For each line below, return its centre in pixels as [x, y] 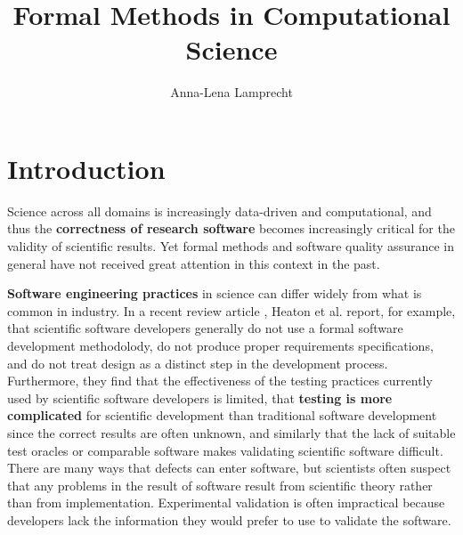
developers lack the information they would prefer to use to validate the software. [229, 519]
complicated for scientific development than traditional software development [222, 415]
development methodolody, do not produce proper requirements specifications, [220, 345]
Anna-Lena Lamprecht [231, 92]
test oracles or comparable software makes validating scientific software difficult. [225, 450]
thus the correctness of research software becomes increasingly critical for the [231, 228]
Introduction [86, 168]
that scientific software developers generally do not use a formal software [205, 328]
